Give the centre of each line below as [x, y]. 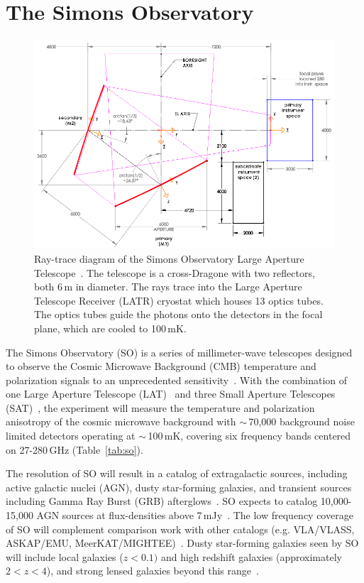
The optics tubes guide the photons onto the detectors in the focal [178, 314]
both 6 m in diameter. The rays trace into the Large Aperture [168, 287]
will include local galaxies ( [65, 556]
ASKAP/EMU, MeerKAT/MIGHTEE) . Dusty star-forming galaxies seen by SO [182, 543]
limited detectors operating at [71, 436]
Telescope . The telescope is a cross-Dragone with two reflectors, [175, 272]
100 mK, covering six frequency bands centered [249, 436]
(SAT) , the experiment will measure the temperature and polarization [160, 407]
